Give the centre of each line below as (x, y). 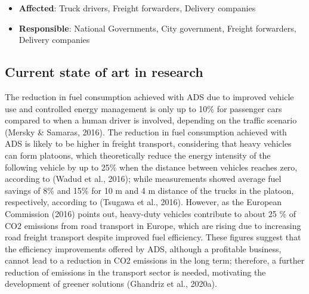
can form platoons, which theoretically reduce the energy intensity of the (138, 155)
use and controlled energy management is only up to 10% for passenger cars (143, 108)
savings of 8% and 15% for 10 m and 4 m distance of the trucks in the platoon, (149, 190)
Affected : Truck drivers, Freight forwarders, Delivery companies (137, 8)
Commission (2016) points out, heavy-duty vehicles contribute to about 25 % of (151, 213)
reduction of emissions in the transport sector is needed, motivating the (135, 272)
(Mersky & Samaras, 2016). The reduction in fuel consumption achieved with (146, 131)
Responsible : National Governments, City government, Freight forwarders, (157, 28)
